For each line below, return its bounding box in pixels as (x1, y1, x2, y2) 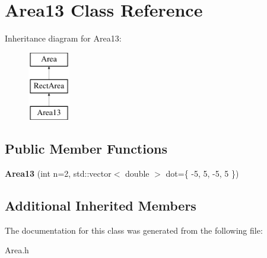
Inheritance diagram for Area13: (5, 32, 122, 44)
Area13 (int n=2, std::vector (5, 167, 112, 179)
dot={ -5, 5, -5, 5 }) (166, 167, 239, 179)
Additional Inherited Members (5, 196, 196, 214)
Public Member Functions (5, 139, 167, 158)
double (125, 167, 150, 179)
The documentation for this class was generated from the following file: (5, 224, 263, 236)
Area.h (5, 244, 29, 256)
